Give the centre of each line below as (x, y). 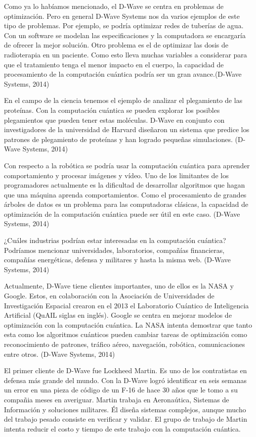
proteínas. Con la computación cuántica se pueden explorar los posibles (112, 110)
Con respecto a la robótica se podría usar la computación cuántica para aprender (127, 165)
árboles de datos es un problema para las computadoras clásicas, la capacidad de (126, 204)
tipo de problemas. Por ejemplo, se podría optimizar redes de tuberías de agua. (124, 25)
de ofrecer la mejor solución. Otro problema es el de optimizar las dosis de (116, 45)
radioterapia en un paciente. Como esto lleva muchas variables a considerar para (126, 54)
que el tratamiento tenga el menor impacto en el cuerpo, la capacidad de (114, 64)
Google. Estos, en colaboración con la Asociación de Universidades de (109, 296)
